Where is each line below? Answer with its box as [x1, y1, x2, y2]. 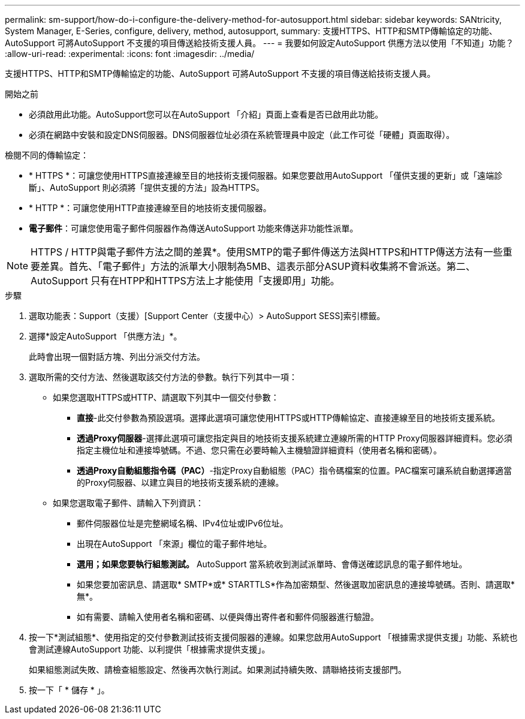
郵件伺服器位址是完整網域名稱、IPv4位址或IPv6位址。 [77, 518, 288, 528]
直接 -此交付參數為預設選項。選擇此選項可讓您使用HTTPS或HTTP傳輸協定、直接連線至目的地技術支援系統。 [77, 413, 500, 423]
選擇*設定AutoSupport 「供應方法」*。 [29, 331, 182, 341]
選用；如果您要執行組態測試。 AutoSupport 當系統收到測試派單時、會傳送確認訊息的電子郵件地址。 [77, 559, 467, 569]
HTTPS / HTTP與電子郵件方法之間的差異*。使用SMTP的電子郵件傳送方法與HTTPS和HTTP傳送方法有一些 [31, 246, 503, 258]
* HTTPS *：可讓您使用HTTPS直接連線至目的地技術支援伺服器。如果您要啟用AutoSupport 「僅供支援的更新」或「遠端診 [29, 170, 503, 180]
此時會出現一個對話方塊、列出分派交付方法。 [29, 351, 205, 362]
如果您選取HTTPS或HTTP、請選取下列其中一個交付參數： [53, 392, 279, 402]
